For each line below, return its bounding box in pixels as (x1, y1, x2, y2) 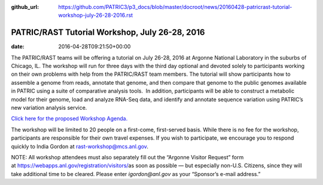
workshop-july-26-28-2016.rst (58, 12, 133, 19)
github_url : (11, 4, 39, 10)
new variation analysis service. (11, 104, 87, 112)
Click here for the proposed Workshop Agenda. (11, 115, 128, 122)
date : (11, 43, 25, 50)
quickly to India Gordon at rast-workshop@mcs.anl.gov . (11, 143, 149, 150)
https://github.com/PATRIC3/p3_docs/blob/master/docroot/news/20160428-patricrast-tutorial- (58, 4, 292, 10)
